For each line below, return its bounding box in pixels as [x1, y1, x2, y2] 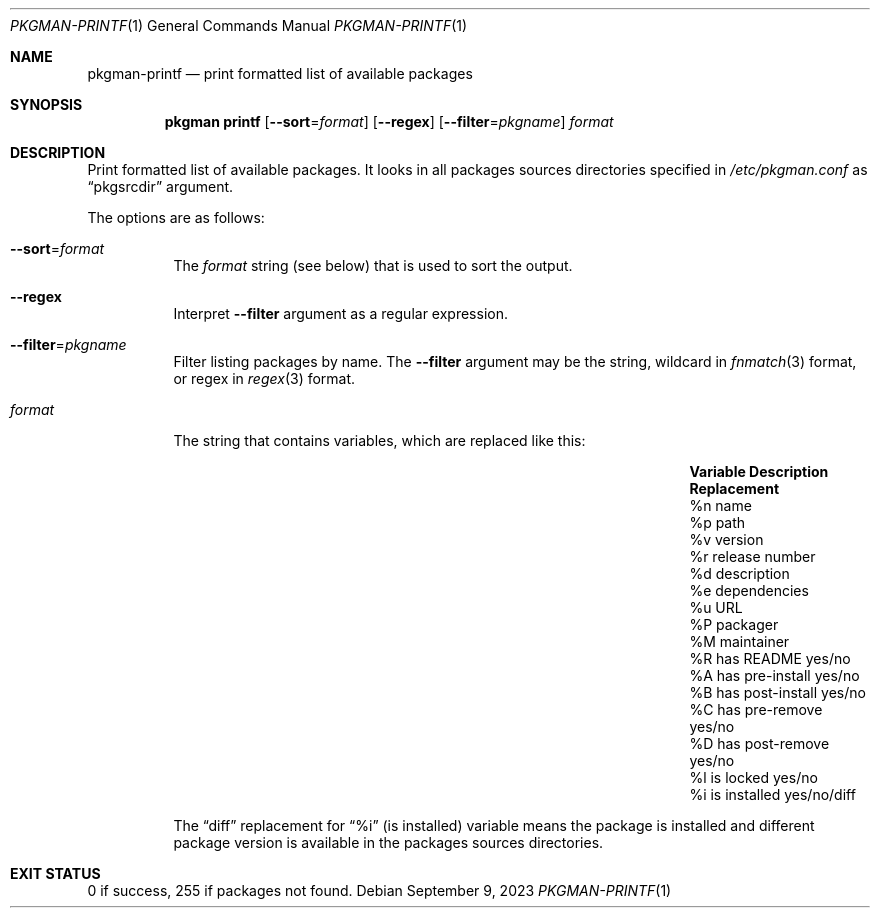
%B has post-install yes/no [689, 684, 866, 701]
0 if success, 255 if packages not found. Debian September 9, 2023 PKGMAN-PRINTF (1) [87, 882, 672, 899]
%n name [689, 497, 752, 514]
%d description [689, 565, 790, 582]
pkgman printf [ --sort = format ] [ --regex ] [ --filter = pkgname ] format [164, 113, 614, 130]
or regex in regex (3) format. [173, 370, 356, 387]
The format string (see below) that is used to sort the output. [173, 257, 573, 274]
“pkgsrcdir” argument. [87, 178, 234, 195]
